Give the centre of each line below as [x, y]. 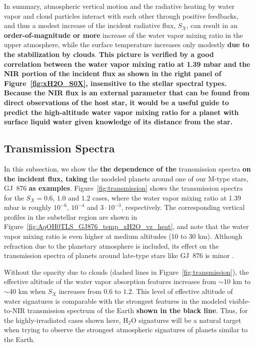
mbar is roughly [28, 207]
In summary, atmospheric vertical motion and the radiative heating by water [119, 6]
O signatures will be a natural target [186, 320]
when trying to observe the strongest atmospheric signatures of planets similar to [126, 330]
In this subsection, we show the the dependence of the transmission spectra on [127, 168]
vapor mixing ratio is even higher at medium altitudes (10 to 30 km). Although [123, 236]
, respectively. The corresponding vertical [183, 207]
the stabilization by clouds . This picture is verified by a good [109, 54]
